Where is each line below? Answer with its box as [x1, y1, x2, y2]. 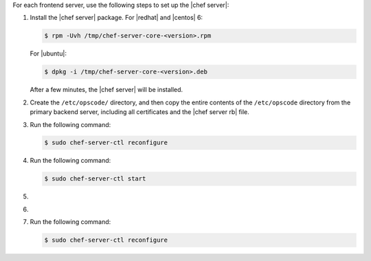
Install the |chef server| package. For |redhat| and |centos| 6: [30, 14, 203, 22]
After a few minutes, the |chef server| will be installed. [30, 86, 183, 94]
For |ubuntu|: [30, 49, 67, 58]
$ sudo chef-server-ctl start [44, 175, 146, 183]
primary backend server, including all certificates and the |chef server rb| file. [30, 108, 250, 116]
